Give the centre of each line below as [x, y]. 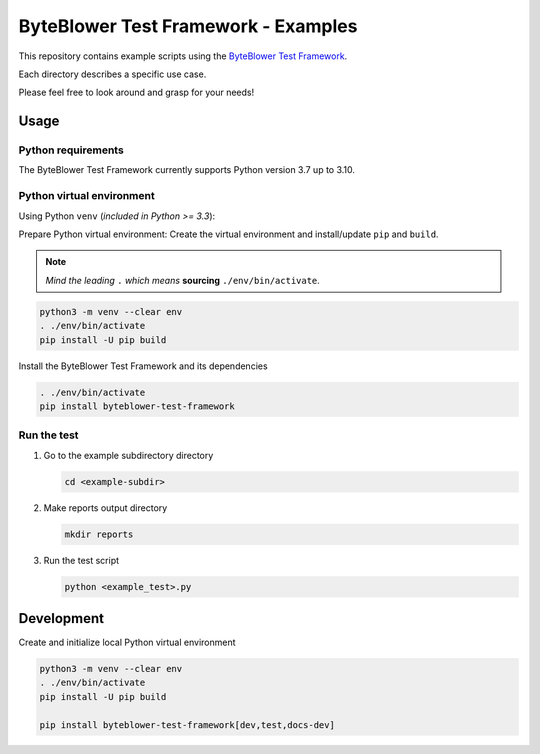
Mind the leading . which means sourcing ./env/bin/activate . [182, 280]
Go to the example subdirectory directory [128, 455]
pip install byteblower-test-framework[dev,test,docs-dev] [187, 724]
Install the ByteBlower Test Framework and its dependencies [143, 366]
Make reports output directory [105, 507]
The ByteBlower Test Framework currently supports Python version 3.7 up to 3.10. [186, 170]
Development [61, 618]
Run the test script [81, 560]
